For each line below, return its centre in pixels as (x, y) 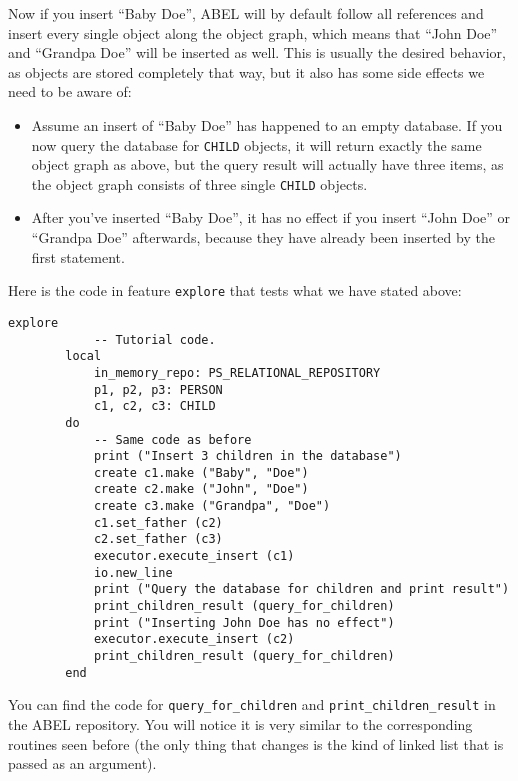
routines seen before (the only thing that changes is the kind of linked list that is (256, 743)
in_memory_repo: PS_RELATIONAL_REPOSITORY (237, 372)
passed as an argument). (82, 763)
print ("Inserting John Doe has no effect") (244, 622)
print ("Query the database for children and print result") (301, 589)
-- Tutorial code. (154, 339)
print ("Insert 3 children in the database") (247, 456)
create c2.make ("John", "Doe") (201, 489)
